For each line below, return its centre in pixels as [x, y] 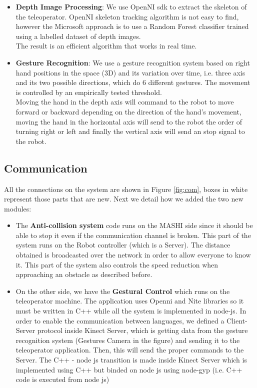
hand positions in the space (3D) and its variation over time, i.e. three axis [130, 72]
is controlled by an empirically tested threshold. [89, 92]
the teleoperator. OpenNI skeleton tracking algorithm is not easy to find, [127, 16]
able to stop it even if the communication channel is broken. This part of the [133, 235]
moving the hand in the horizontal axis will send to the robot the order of [129, 121]
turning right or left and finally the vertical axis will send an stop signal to [130, 131]
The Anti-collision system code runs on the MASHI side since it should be [134, 225]
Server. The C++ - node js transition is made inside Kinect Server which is [131, 360]
